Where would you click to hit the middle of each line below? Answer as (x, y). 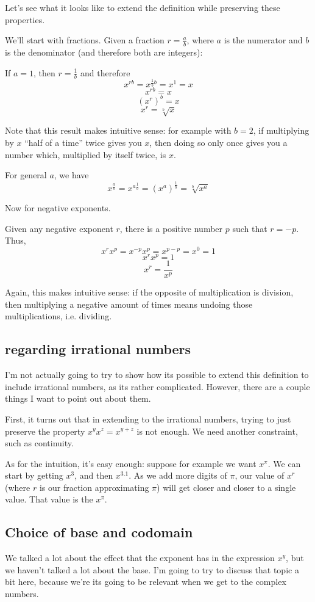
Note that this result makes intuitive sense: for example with (118, 130)
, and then (94, 475)
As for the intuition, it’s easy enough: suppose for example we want (131, 463)
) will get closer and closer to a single (226, 487)
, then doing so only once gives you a (218, 143)
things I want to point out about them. (78, 398)
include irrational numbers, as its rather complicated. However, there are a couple (157, 386)
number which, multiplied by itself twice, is (86, 154)
